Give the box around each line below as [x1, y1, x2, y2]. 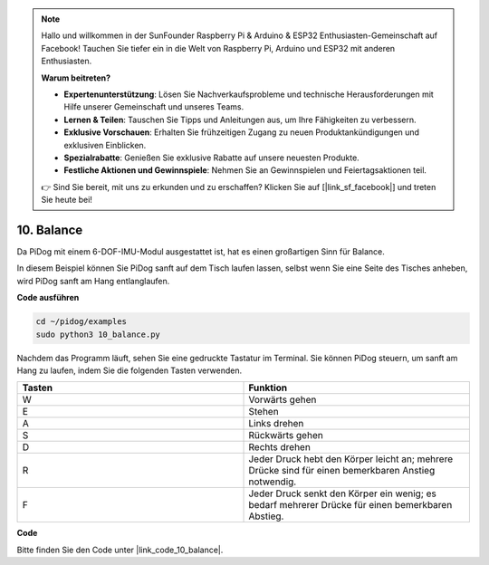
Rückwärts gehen [248, 429, 323, 442]
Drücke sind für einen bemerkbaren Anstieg [248, 464, 436, 477]
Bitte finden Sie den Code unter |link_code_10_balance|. [16, 544, 224, 555]
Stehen [248, 406, 280, 418]
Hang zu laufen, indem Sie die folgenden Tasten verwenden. [16, 365, 243, 376]
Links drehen [248, 417, 304, 430]
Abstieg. [248, 510, 284, 522]
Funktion [248, 381, 288, 394]
